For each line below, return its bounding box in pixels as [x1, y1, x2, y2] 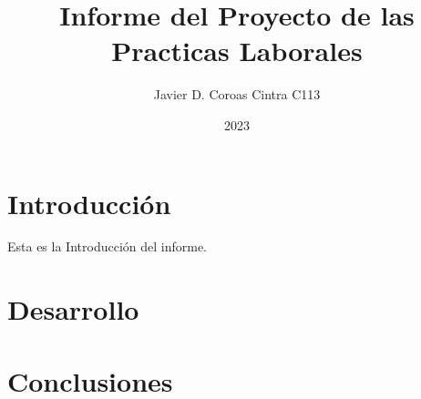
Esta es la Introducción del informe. [7, 237, 207, 256]
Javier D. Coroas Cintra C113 [153, 85, 321, 104]
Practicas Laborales [111, 32, 363, 69]
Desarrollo [7, 291, 139, 328]
